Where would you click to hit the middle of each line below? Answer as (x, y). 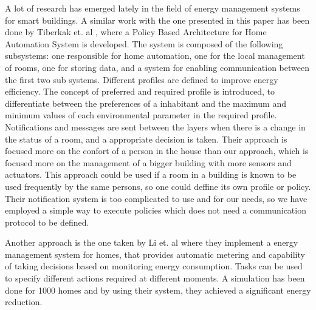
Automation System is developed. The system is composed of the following (144, 43)
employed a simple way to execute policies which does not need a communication (156, 210)
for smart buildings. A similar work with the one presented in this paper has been (157, 20)
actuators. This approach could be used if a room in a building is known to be (151, 174)
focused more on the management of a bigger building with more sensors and (148, 162)
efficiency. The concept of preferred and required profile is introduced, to (140, 91)
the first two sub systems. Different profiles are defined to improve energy (142, 79)
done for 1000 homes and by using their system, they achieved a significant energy (158, 290)
